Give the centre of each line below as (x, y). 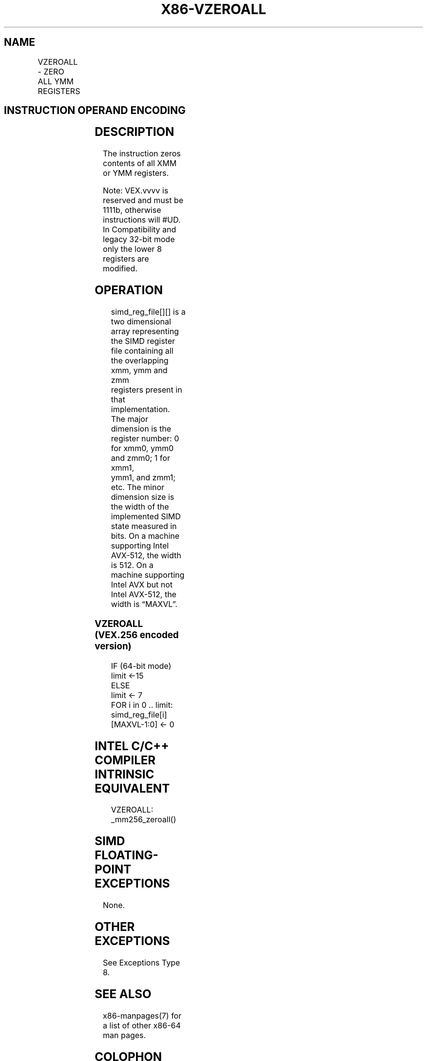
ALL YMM (56, 81)
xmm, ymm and (139, 370)
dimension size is (143, 497)
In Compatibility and (140, 230)
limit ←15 (127, 675)
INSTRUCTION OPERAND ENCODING (95, 111)
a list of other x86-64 (142, 1025)
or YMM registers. (136, 173)
